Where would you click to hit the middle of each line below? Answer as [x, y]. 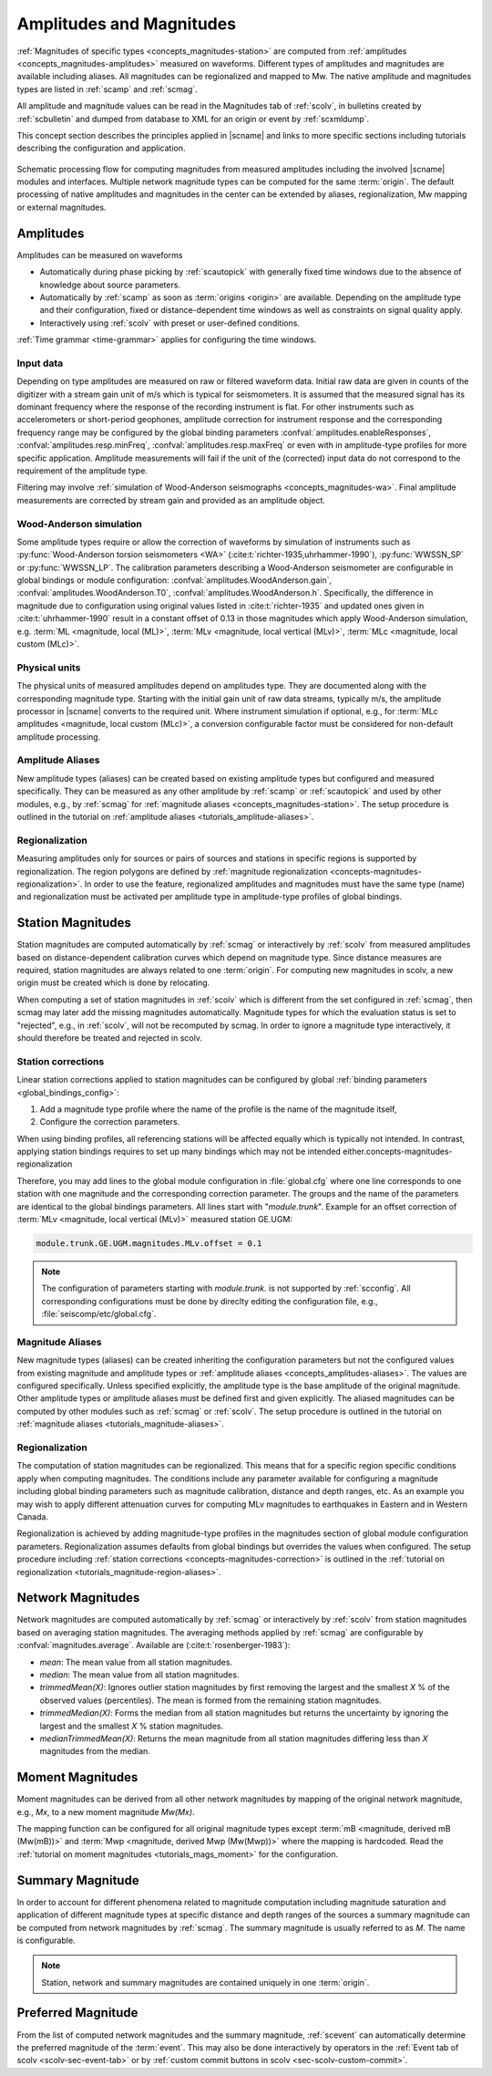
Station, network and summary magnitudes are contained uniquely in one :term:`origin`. [205, 1982]
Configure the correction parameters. [110, 1122]
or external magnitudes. [61, 207]
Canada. [33, 1516]
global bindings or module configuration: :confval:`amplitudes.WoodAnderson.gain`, [174, 580]
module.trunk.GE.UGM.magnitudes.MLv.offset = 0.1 [149, 1244]
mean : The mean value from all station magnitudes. [136, 1662]
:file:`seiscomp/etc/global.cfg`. [99, 1314]
